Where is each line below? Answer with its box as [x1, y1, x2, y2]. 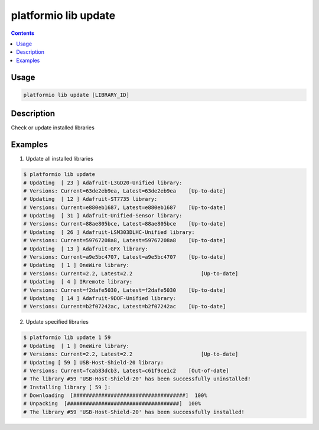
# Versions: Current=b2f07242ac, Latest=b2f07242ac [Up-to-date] [23, 303, 226, 310]
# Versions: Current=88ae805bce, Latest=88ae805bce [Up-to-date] [23, 220, 226, 227]
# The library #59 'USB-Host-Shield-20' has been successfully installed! [23, 408, 245, 415]
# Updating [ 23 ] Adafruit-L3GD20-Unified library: [23, 179, 183, 186]
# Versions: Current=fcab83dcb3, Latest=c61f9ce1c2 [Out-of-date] [23, 367, 229, 374]
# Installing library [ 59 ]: [23, 384, 111, 390]
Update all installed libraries [25, 155, 94, 162]
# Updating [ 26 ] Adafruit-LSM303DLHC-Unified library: [23, 229, 195, 236]
